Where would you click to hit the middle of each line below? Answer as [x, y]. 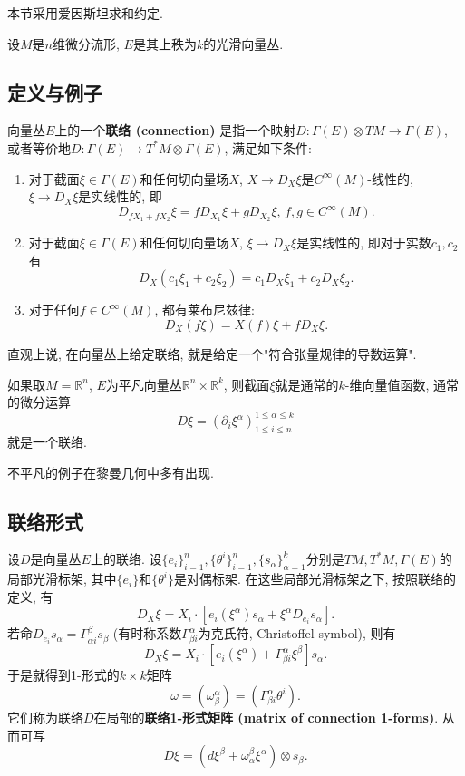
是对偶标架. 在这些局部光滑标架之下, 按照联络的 [315, 579]
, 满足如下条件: [268, 147]
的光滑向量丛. [243, 43]
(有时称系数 [147, 633]
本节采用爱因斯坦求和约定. [85, 13]
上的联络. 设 [126, 559]
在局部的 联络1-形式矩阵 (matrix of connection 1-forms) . [266, 718]
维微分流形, [86, 43]
